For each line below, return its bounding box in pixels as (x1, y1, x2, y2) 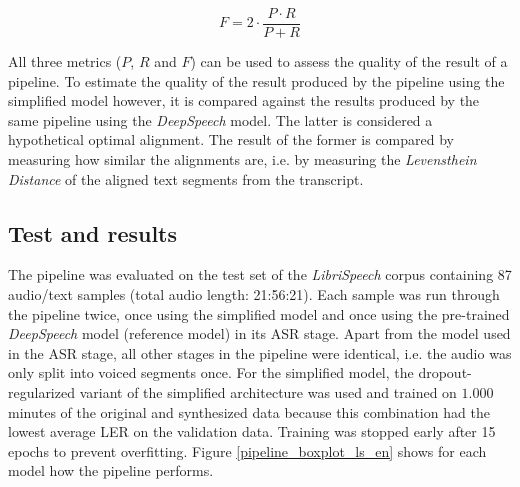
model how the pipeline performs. (8, 460, 214, 481)
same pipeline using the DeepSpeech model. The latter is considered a (8, 109, 433, 130)
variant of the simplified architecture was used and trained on (79, 381, 457, 402)
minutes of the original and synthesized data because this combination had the (8, 401, 490, 422)
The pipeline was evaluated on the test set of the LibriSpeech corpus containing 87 (8, 264, 512, 285)
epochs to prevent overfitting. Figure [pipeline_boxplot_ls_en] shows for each (8, 440, 487, 461)
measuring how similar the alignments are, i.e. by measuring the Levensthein (8, 149, 477, 170)
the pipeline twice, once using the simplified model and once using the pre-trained (8, 303, 510, 324)
